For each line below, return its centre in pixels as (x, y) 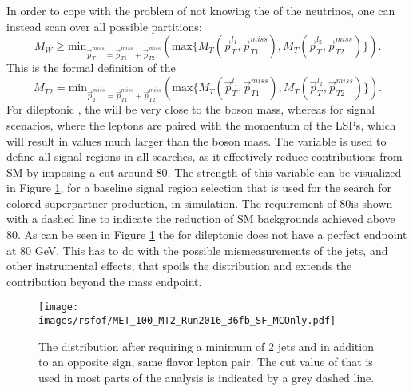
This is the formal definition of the (91, 68)
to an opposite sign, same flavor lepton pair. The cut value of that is (206, 362)
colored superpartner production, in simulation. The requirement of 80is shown (200, 203)
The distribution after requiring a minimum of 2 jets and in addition (206, 346)
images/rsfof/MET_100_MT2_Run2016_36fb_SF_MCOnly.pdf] (187, 321)
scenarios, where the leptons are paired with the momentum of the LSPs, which (201, 124)
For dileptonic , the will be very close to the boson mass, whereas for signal (191, 109)
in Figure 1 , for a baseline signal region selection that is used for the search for (199, 188)
